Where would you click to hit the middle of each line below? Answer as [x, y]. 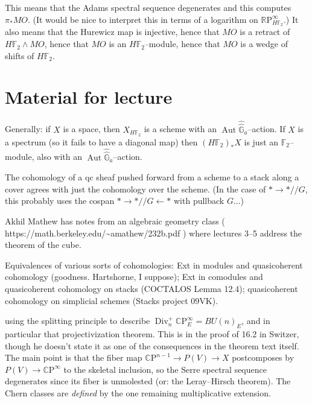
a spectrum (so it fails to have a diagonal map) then [101, 141]
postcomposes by [263, 357]
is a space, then [91, 129]
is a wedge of [264, 44]
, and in [256, 321]
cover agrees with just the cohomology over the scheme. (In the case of [135, 189]
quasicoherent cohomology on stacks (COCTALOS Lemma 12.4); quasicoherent [151, 289]
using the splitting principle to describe [78, 321]
